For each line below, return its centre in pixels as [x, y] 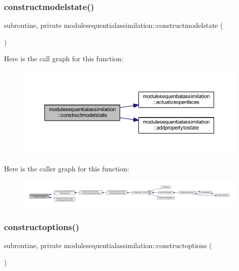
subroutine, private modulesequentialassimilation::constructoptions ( [108, 245]
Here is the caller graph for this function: [67, 168]
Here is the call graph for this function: [64, 59]
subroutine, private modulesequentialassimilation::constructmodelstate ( [114, 25]
